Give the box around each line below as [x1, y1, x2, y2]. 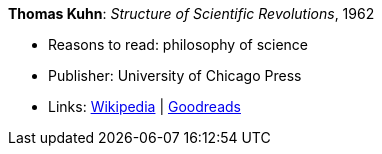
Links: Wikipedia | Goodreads [48, 98, 241, 115]
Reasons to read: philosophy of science [48, 36, 309, 53]
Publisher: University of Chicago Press [48, 67, 302, 84]
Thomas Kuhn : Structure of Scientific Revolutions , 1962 [8, 5, 375, 22]
